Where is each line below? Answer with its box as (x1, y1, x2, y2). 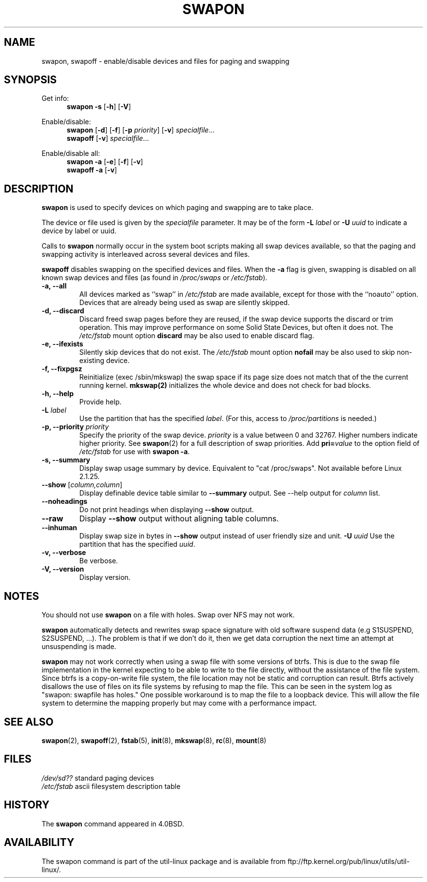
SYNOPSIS (4, 74, 57, 86)
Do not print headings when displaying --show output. (79, 505, 254, 514)
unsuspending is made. (41, 642, 116, 651)
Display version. (79, 573, 131, 582)
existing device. (79, 356, 130, 365)
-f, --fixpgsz (41, 364, 82, 373)
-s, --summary (41, 456, 91, 464)
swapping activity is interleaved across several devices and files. (41, 250, 250, 259)
